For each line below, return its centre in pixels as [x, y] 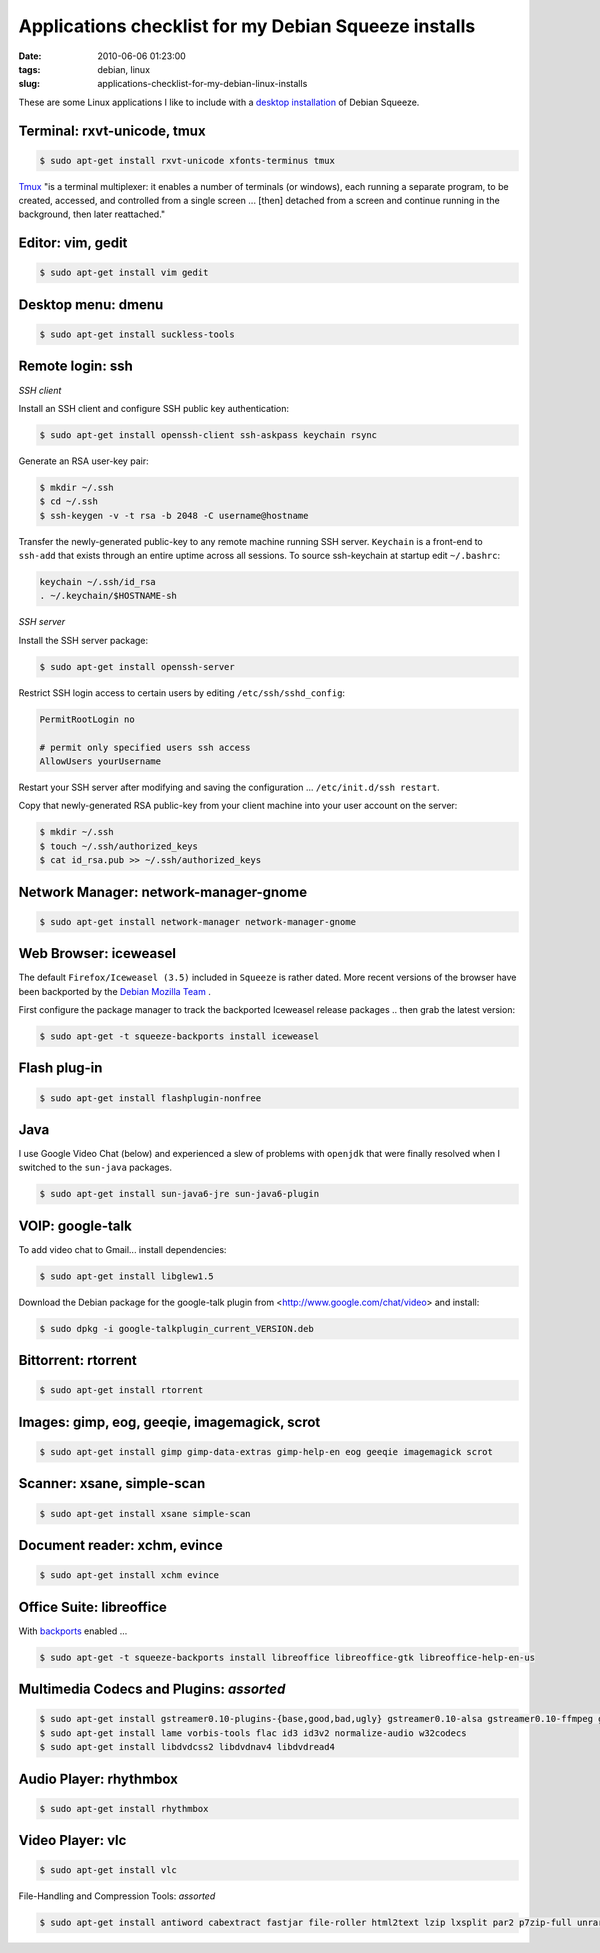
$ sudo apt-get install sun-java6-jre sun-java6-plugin [179, 1194]
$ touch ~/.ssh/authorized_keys [119, 846]
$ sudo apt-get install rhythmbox [124, 1808]
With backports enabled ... [73, 1631]
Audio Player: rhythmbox [98, 1778]
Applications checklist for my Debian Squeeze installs [247, 26]
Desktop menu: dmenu [91, 304]
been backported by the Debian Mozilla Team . [115, 991]
